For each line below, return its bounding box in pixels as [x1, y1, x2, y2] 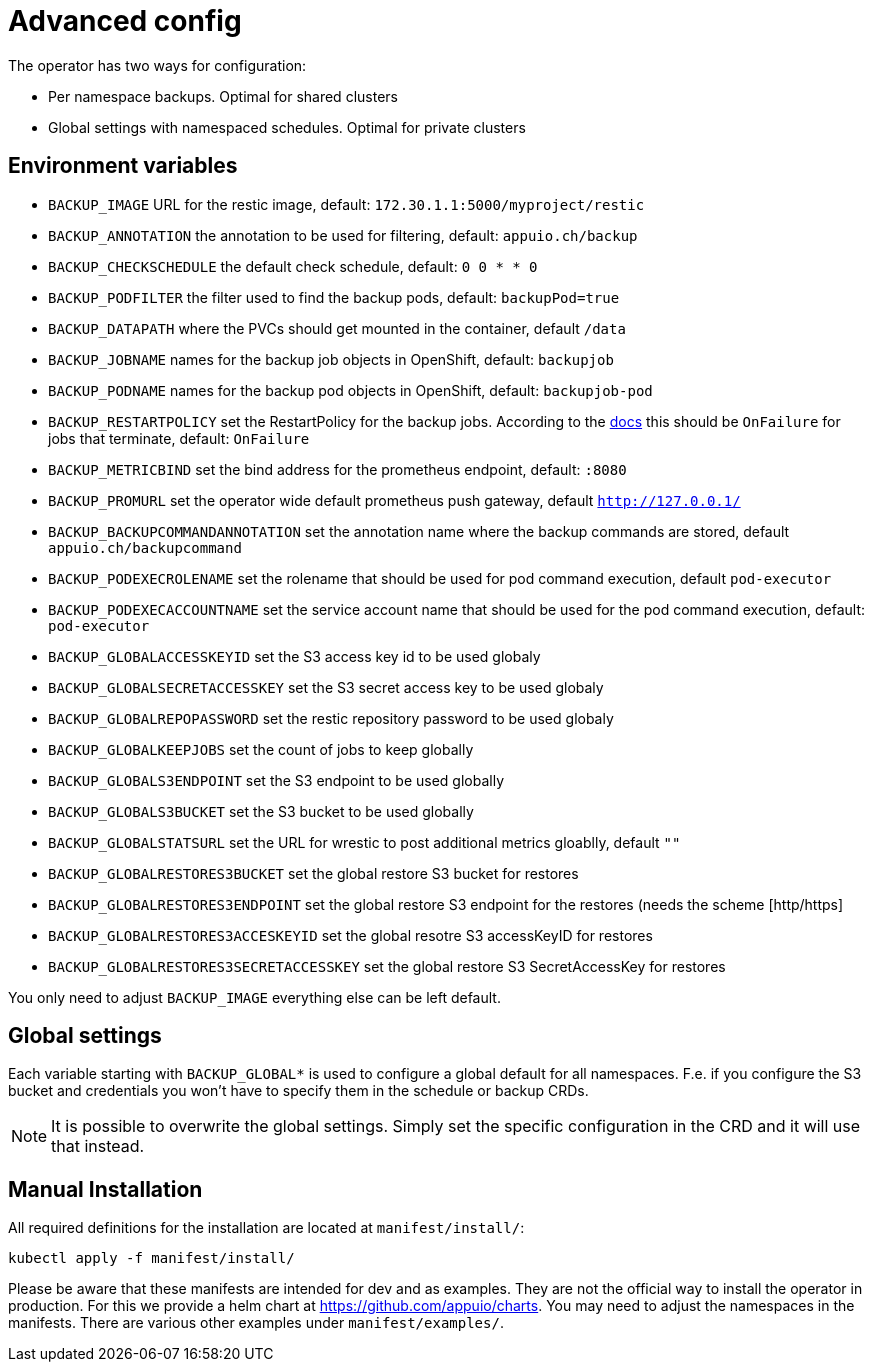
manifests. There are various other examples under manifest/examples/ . [8, 1314, 504, 1332]
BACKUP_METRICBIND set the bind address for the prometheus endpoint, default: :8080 [48, 460, 627, 478]
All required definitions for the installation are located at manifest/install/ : [8, 1219, 525, 1237]
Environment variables [8, 153, 238, 179]
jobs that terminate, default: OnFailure [48, 429, 310, 447]
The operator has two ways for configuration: [8, 56, 307, 74]
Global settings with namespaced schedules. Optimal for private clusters [48, 118, 526, 136]
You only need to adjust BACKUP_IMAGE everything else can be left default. [8, 988, 501, 1006]
